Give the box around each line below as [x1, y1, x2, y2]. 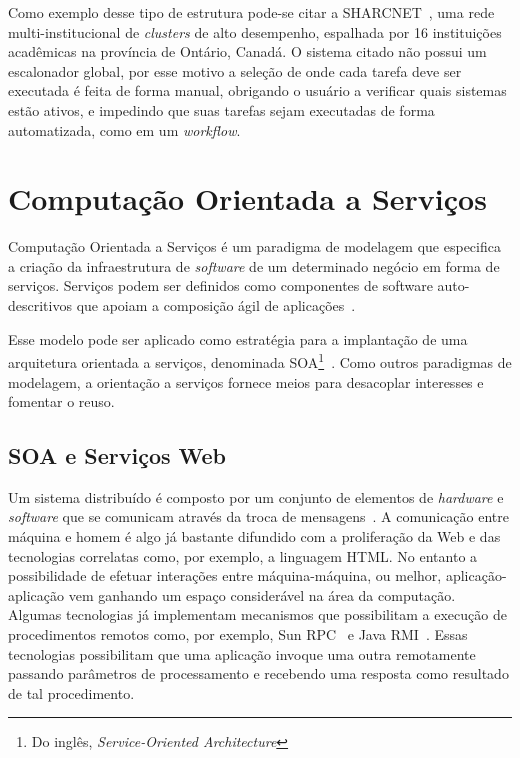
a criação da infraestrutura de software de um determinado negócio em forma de [8, 255, 500, 276]
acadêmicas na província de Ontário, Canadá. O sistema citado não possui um [8, 41, 487, 62]
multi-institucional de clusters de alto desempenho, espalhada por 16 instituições [8, 21, 502, 42]
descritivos [8, 295, 72, 316]
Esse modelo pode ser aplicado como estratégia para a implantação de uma [8, 328, 468, 349]
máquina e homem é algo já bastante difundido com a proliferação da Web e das [8, 526, 501, 547]
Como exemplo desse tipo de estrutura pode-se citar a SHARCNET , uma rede [8, 2, 495, 22]
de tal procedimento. [8, 682, 135, 703]
